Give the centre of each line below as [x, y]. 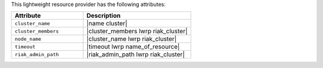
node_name [28, 39]
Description [103, 16]
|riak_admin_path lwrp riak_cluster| [135, 54]
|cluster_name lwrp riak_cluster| [132, 39]
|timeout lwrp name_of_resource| [133, 47]
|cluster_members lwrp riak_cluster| [137, 31]
